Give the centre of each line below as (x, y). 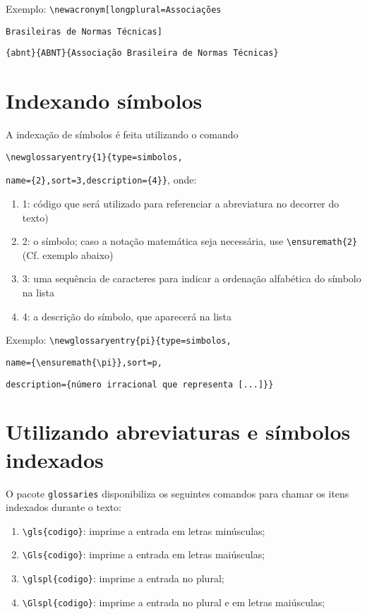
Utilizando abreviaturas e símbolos (178, 432)
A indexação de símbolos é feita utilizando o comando (122, 134)
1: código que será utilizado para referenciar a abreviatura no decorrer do (181, 203)
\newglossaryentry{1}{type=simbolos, (94, 157)
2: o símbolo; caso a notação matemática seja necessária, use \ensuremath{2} (190, 241)
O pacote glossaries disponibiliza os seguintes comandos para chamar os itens (178, 493)
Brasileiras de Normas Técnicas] (84, 31)
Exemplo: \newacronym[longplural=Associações (114, 8)
